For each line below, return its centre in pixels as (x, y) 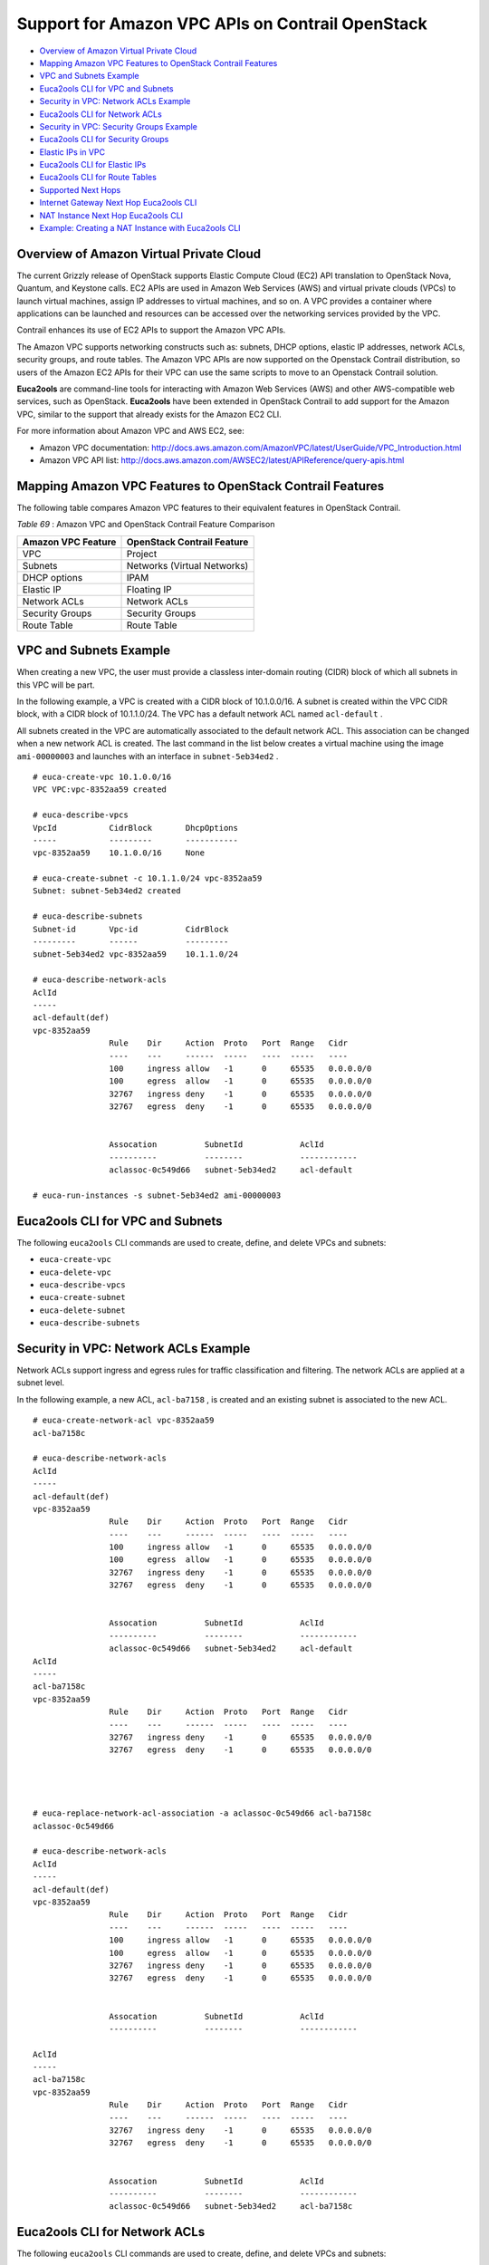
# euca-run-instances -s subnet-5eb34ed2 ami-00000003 (157, 1195)
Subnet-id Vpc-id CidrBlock (131, 929)
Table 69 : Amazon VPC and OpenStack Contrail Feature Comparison (146, 525)
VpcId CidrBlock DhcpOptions (136, 828)
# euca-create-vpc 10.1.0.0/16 (102, 776)
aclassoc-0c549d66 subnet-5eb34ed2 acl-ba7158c (231, 2207)
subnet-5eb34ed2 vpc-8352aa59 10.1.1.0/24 (136, 954)
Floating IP (149, 589)
